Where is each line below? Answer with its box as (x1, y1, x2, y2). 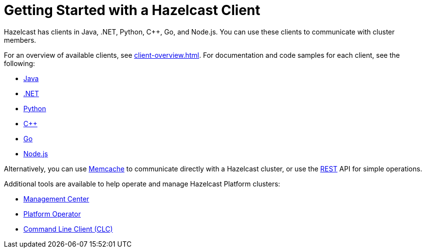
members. (4, 35, 37, 44)
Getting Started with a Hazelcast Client (4, 2, 260, 18)
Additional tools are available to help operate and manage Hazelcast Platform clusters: (4, 179, 280, 188)
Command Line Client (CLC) (23, 224, 113, 233)
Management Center (23, 194, 90, 203)
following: (4, 59, 35, 67)
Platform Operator (23, 209, 81, 218)
